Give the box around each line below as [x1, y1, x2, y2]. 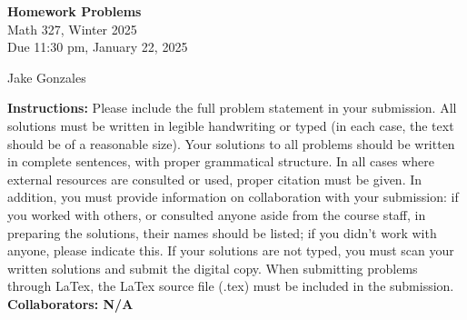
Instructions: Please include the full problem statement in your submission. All [7, 98, 457, 117]
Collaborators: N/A [7, 294, 134, 313]
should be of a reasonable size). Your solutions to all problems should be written [7, 134, 455, 153]
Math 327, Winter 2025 [7, 19, 137, 38]
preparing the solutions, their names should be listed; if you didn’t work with [7, 223, 437, 242]
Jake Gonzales [7, 67, 86, 86]
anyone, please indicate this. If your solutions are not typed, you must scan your [7, 241, 454, 260]
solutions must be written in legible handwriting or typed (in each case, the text [7, 115, 454, 135]
